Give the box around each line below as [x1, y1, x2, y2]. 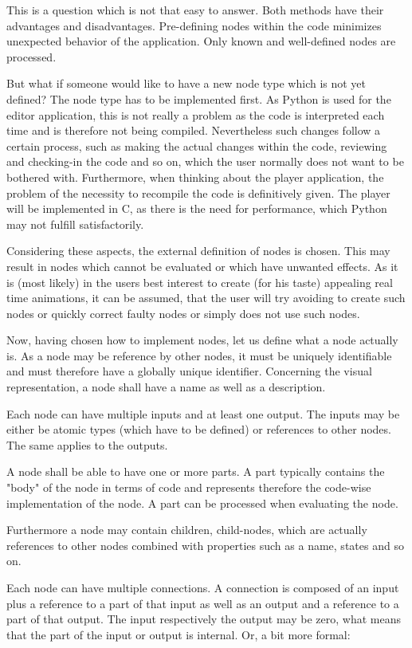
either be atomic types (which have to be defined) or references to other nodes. [6, 421, 391, 438]
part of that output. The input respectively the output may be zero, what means [6, 611, 401, 627]
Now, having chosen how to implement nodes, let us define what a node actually [6, 332, 398, 348]
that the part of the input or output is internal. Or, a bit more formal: [6, 626, 351, 642]
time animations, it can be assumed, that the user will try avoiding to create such [6, 289, 406, 306]
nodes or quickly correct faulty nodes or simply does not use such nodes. [6, 304, 360, 321]
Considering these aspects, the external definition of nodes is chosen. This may [6, 242, 390, 259]
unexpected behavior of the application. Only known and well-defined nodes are [6, 33, 396, 49]
